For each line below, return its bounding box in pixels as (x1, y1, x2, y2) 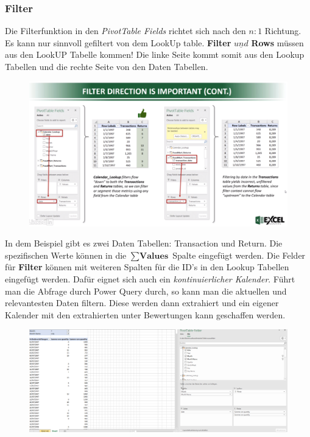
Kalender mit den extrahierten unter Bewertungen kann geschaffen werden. (5, 308, 286, 321)
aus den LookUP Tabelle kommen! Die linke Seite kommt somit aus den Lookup (5, 48, 305, 61)
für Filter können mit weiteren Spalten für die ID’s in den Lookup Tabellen (5, 260, 289, 273)
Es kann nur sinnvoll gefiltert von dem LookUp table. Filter (5, 36, 231, 49)
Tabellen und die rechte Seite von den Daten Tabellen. (5, 60, 208, 72)
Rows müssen (251, 36, 304, 49)
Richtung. (264, 24, 301, 37)
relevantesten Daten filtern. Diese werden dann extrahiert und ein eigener (5, 296, 279, 309)
